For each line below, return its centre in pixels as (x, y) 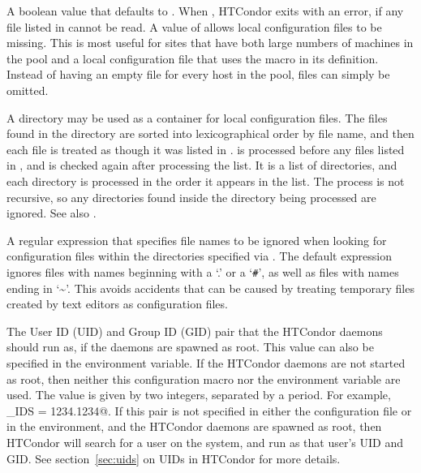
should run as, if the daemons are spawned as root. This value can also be (190, 347)
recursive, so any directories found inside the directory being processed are (191, 197)
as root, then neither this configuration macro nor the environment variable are (204, 378)
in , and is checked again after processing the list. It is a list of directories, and (202, 165)
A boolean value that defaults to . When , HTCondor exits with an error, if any (205, 11)
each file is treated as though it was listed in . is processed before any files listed (206, 149)
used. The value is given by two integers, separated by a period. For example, (199, 395)
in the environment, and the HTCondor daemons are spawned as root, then (194, 426)
